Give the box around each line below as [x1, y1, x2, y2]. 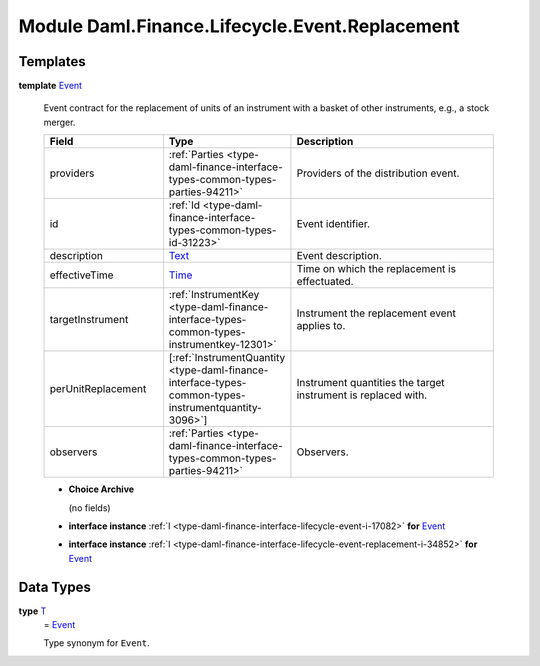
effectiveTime [49, 268, 114, 282]
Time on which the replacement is [296, 262, 457, 276]
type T [18, 605, 47, 617]
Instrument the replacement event [296, 306, 457, 320]
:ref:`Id [168, 198, 200, 212]
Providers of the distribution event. [296, 166, 460, 180]
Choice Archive [68, 483, 135, 495]
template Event [18, 80, 83, 92]
